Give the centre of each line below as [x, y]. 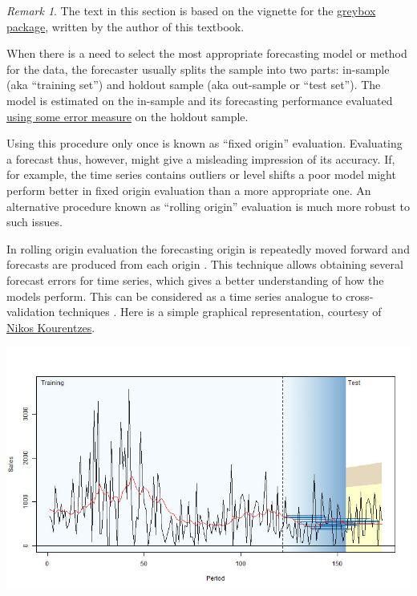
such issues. [34, 222]
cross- [359, 296]
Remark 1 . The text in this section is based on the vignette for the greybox [191, 10]
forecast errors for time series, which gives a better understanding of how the [195, 280]
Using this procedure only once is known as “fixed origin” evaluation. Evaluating [204, 143]
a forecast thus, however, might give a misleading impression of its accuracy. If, [201, 158]
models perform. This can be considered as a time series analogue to [174, 296]
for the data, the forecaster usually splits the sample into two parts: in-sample [198, 69]
